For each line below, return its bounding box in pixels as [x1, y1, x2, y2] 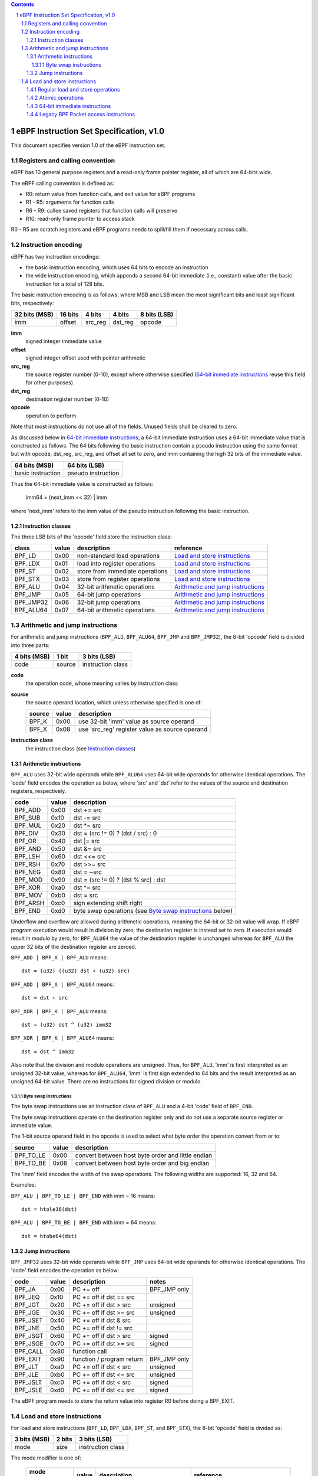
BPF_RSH [14, 860, 41, 868]
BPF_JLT [14, 1363, 38, 1371]
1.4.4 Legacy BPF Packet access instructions [26, 111, 135, 118]
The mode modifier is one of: [11, 1454, 82, 1461]
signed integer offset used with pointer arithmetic [25, 354, 145, 361]
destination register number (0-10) [25, 396, 109, 403]
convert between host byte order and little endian [75, 1151, 212, 1160]
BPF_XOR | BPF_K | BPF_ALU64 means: [11, 1034, 114, 1041]
